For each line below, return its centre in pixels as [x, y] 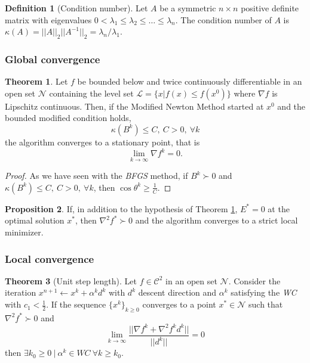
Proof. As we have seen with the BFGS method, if [96, 176]
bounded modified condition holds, [68, 118]
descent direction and [177, 292]
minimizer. [24, 232]
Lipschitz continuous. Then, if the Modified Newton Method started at [134, 106]
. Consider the [254, 280]
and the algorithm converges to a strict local [217, 220]
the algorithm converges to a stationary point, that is [102, 142]
